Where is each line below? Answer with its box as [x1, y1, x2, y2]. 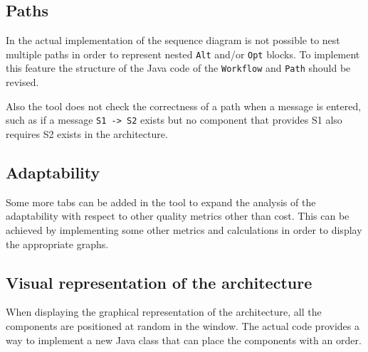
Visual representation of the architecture [6, 271, 312, 293]
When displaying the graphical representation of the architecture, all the [6, 304, 322, 319]
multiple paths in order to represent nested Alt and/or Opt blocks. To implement [6, 46, 360, 61]
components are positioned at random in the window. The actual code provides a [6, 318, 359, 333]
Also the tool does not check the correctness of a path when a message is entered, [6, 98, 362, 113]
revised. [6, 75, 39, 90]
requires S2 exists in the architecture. [6, 126, 168, 141]
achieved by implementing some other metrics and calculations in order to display [6, 222, 362, 237]
